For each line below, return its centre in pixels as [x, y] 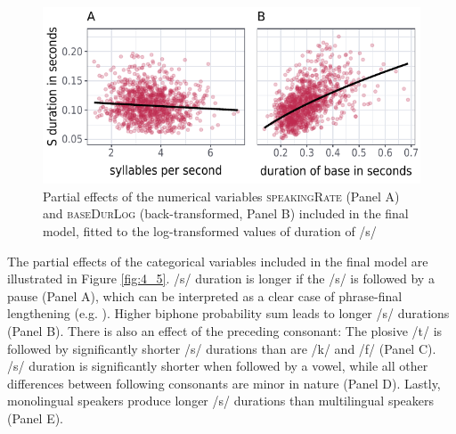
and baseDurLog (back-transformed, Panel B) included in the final [226, 213]
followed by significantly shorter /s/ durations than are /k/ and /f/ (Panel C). [222, 348]
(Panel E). [36, 418]
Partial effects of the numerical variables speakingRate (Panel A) [221, 196]
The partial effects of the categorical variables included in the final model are [218, 261]
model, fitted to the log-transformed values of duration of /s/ [210, 231]
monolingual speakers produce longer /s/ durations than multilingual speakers [221, 401]
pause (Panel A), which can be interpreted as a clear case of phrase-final [205, 295]
